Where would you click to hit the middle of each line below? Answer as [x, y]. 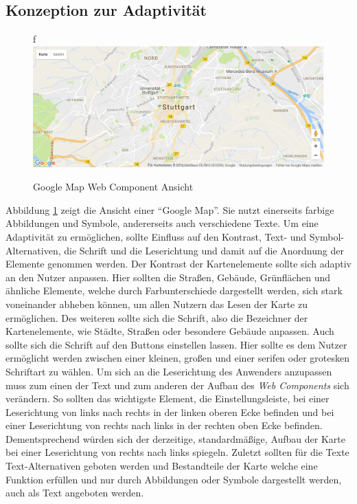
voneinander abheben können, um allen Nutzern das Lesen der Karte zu [157, 304]
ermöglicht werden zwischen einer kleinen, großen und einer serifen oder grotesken [178, 358]
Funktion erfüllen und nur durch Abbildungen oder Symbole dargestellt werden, [174, 479]
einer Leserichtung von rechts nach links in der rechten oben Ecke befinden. [164, 425]
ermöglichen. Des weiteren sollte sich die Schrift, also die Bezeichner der [157, 317]
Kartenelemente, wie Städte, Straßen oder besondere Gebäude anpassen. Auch [170, 331]
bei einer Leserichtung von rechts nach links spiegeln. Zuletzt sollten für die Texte [177, 452]
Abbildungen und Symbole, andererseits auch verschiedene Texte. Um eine [162, 223]
